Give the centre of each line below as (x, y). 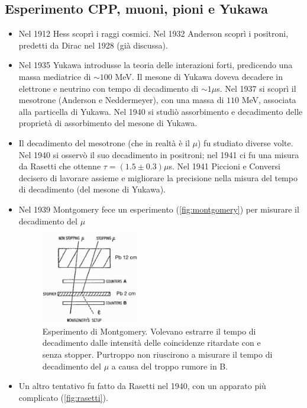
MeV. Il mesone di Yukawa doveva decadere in (199, 76)
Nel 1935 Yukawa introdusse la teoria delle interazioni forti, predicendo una (156, 65)
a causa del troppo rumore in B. (170, 366)
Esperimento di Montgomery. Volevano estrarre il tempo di (149, 331)
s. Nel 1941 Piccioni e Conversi (224, 166)
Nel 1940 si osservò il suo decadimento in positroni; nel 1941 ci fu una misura (159, 154)
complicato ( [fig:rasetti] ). (63, 397)
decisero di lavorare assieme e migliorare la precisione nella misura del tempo (158, 177)
